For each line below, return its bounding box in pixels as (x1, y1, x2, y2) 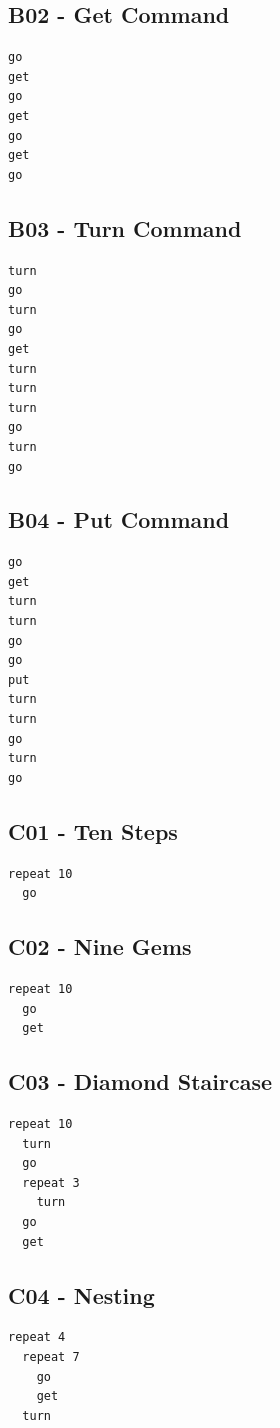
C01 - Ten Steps (8, 815, 178, 846)
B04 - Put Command (8, 504, 230, 535)
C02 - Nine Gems (8, 931, 192, 962)
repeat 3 (22, 1175, 80, 1190)
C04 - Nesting (8, 1279, 155, 1310)
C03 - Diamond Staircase (8, 1066, 273, 1097)
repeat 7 (22, 1349, 80, 1364)
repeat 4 (8, 1330, 66, 1345)
